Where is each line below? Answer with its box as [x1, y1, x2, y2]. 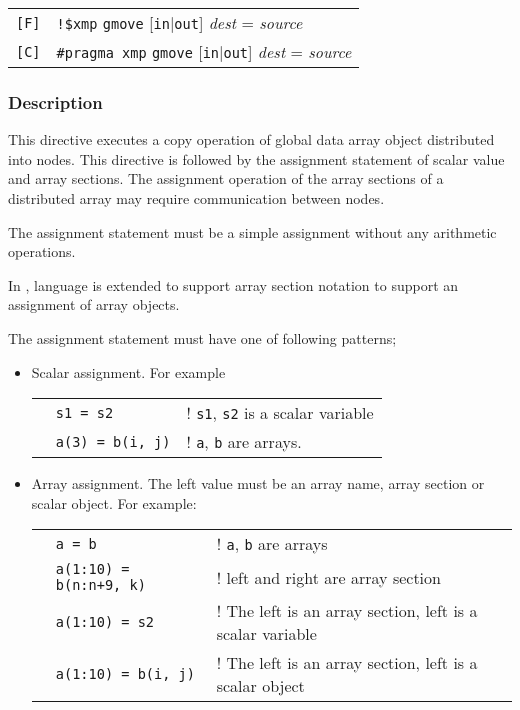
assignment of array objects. [8, 294, 180, 315]
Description [8, 89, 103, 114]
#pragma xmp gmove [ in [56, 40, 219, 63]
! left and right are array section [216, 565, 441, 589]
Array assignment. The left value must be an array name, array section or [31, 473, 485, 494]
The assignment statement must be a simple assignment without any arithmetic [8, 221, 497, 242]
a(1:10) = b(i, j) [55, 666, 195, 683]
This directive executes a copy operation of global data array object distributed [8, 129, 495, 150]
